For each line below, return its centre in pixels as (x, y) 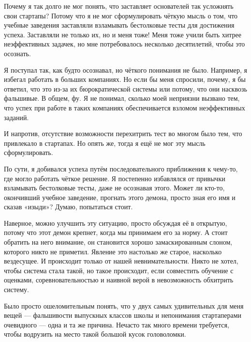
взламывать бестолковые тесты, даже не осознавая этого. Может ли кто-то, (114, 188)
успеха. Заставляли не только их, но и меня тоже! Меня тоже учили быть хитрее (123, 34)
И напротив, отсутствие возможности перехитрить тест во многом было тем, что (123, 133)
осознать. (17, 53)
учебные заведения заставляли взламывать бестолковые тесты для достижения (119, 25)
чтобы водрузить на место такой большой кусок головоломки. (95, 334)
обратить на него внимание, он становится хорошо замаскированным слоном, (118, 242)
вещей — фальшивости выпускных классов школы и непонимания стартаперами (123, 315)
